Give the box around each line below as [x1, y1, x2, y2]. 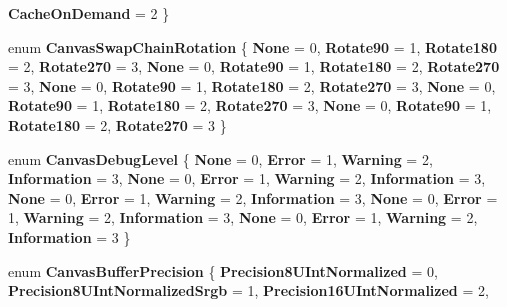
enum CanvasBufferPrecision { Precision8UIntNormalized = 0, [8, 260, 438, 281]
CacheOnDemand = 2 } [8, 3, 170, 23]
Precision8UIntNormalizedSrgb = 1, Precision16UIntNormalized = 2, [8, 280, 489, 301]
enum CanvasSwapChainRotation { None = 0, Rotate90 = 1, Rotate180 [8, 36, 497, 57]
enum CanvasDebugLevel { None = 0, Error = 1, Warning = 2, [8, 148, 433, 169]
